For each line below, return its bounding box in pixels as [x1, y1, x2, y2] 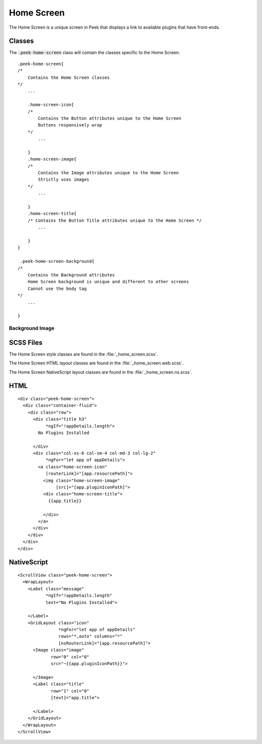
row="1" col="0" [50, 688, 90, 693]
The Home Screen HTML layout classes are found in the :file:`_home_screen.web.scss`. [9, 360, 184, 366]
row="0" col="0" [50, 654, 90, 659]
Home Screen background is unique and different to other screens [27, 279, 189, 285]
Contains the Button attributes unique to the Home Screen [38, 115, 181, 121]
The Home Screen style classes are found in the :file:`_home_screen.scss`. [9, 351, 158, 357]
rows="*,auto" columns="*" [58, 634, 123, 639]
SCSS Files [9, 338, 43, 346]
